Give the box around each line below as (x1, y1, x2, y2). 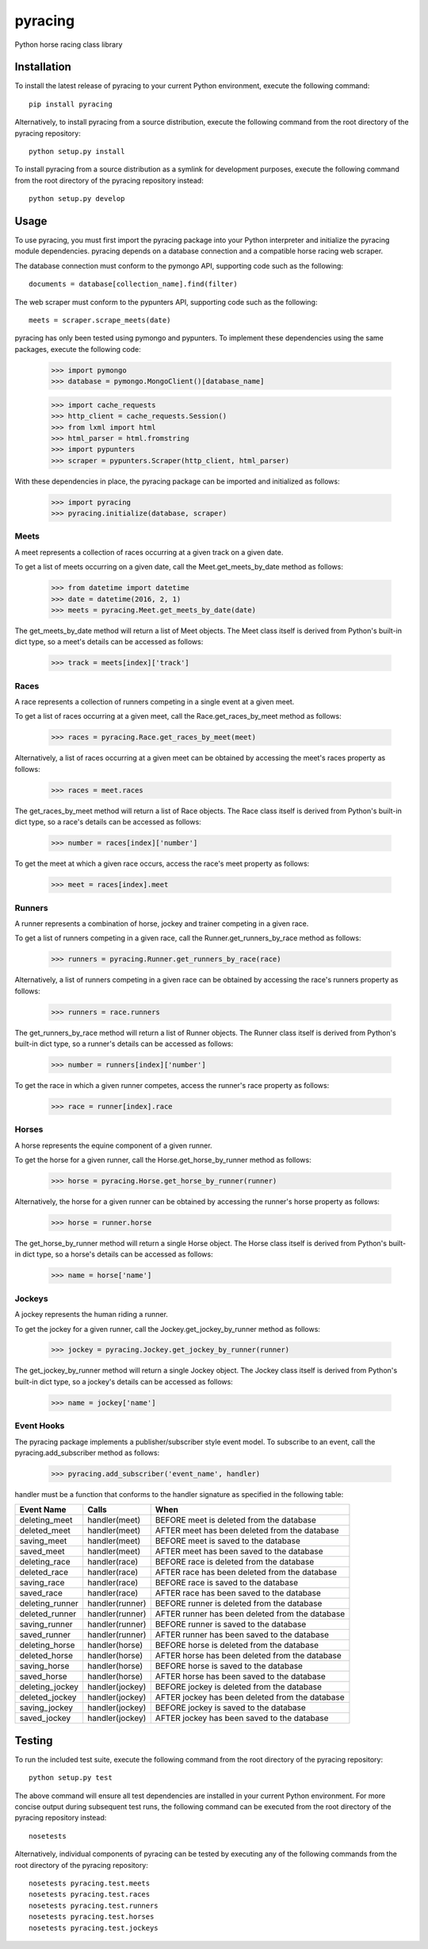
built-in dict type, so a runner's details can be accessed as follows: (14, 1039, 234, 1048)
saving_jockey (19, 1702, 73, 1713)
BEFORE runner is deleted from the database (155, 1598, 323, 1609)
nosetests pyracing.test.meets (29, 1878, 151, 1888)
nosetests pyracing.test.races (29, 1890, 151, 1899)
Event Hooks (14, 1420, 65, 1431)
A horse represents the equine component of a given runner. (14, 1140, 213, 1150)
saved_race (19, 1588, 63, 1599)
